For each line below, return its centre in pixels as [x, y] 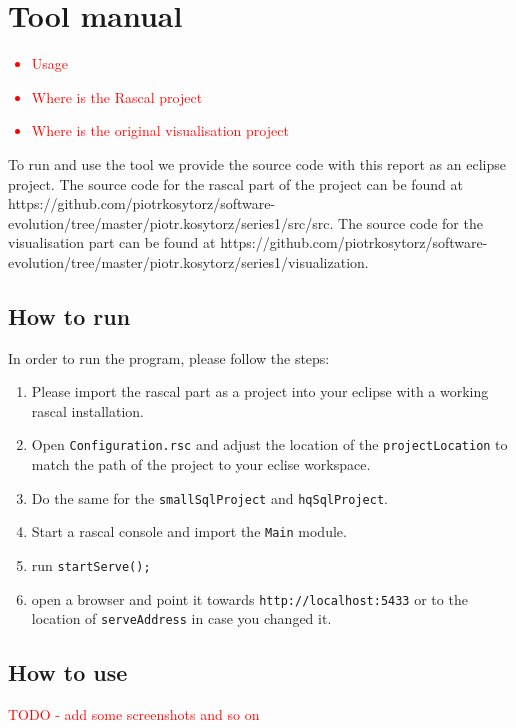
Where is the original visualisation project [160, 130]
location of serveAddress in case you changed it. [181, 618]
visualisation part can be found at [112, 242]
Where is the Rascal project [117, 96]
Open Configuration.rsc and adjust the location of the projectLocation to [269, 444]
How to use [68, 672]
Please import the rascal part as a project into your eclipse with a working [260, 391]
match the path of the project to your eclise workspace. [201, 464]
